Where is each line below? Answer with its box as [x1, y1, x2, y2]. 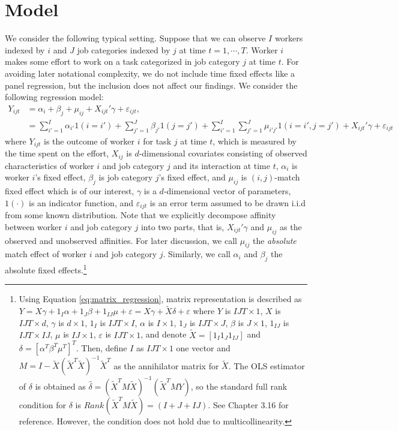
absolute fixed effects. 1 [5, 262, 87, 276]
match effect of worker [5, 248, 87, 260]
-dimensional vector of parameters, [163, 185, 291, 197]
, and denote [140, 328, 187, 340]
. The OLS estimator [228, 359, 305, 372]
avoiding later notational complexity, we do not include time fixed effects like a [5, 67, 295, 79]
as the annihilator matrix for [113, 359, 219, 372]
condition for [19, 398, 67, 411]
